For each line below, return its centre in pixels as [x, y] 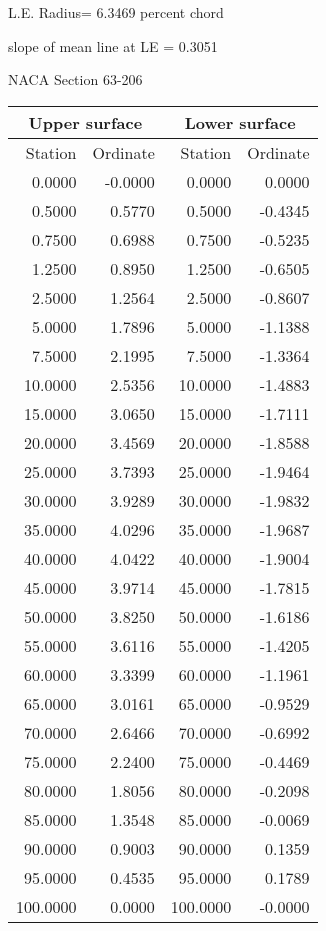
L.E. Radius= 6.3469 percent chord [116, 12]
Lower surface [240, 122]
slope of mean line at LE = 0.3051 [113, 45]
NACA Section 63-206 [75, 79]
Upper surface [85, 122]
